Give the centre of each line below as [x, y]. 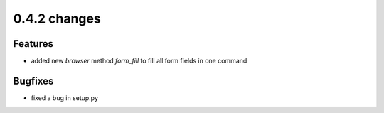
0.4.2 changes [57, 18]
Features [33, 44]
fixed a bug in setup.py [65, 98]
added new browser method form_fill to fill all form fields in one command [139, 61]
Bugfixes [33, 81]
